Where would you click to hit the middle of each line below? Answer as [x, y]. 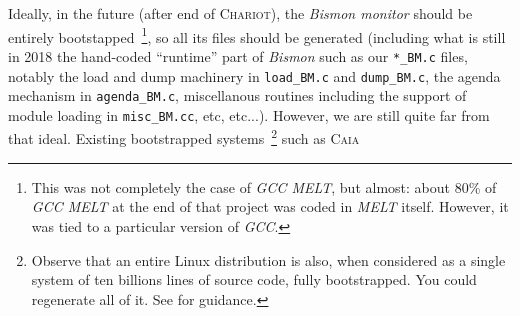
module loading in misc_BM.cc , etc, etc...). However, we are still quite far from [249, 114]
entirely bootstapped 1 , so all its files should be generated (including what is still [257, 35]
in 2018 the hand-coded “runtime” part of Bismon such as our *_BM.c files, [238, 55]
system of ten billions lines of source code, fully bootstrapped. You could [254, 279]
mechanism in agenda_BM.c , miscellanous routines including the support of [237, 95]
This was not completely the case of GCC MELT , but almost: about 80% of [264, 186]
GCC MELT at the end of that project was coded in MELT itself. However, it [270, 206]
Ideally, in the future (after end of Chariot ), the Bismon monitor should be [240, 13]
